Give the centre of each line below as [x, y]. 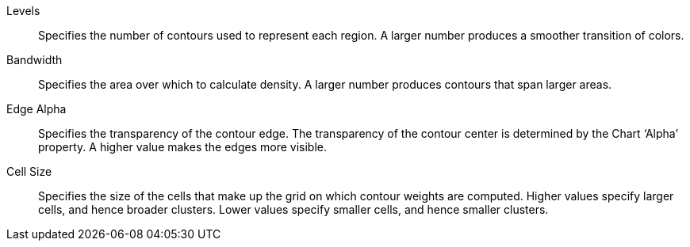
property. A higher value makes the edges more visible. [182, 147]
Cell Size [29, 171]
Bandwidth [34, 60]
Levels [23, 11]
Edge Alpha [36, 109]
